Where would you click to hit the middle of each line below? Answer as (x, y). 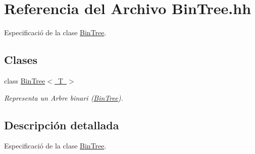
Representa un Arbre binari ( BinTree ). (64, 97)
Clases (21, 60)
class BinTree (25, 80)
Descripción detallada (62, 125)
